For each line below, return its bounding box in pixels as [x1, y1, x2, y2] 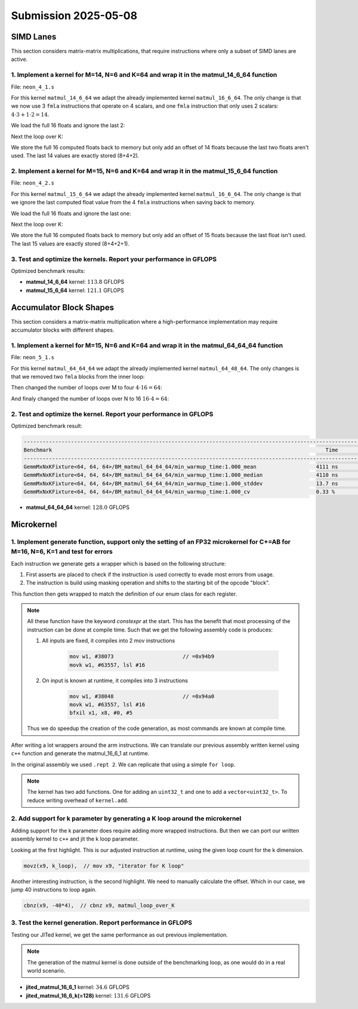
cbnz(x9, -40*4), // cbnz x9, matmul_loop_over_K [23, 902, 175, 909]
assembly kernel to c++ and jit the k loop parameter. [11, 835, 140, 842]
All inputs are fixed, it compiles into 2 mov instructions [42, 637, 175, 645]
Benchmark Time [23, 447, 338, 453]
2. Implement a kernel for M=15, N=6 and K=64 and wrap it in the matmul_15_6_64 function [11, 167, 278, 176]
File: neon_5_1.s [11, 354, 55, 361]
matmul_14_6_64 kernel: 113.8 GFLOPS [26, 278, 125, 286]
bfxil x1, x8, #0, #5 [69, 710, 133, 716]
